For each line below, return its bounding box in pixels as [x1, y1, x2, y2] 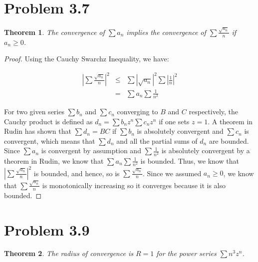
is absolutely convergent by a [161, 145, 250, 156]
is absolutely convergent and [137, 126, 224, 136]
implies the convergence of [126, 26, 206, 37]
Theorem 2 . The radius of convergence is [4, 248, 133, 259]
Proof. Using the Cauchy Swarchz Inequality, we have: [4, 53, 169, 64]
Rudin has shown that [4, 126, 71, 136]
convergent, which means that [4, 135, 95, 146]
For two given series [4, 106, 64, 117]
